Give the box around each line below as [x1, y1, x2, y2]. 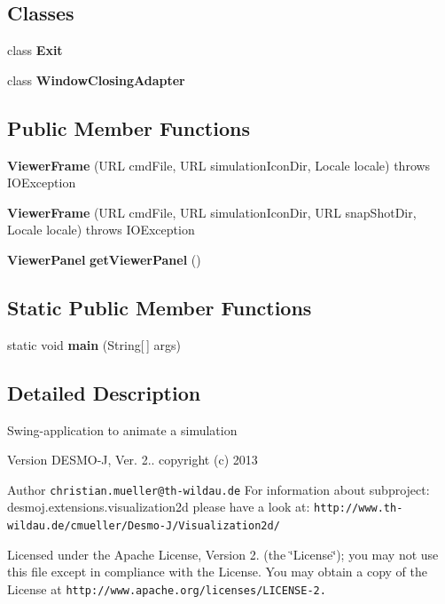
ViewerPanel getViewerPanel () [7, 250, 201, 268]
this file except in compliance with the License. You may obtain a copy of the [7, 562, 427, 581]
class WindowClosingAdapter [7, 70, 185, 89]
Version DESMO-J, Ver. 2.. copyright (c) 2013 [7, 450, 258, 469]
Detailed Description [7, 378, 201, 406]
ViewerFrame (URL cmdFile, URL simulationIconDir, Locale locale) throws [7, 155, 431, 174]
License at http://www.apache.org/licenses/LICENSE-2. [7, 579, 326, 598]
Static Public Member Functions [7, 293, 312, 321]
